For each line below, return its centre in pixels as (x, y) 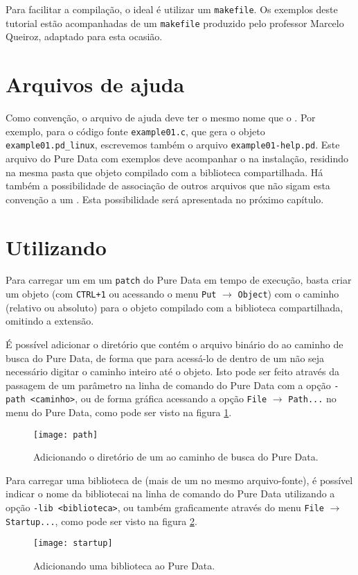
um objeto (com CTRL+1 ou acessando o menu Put (111, 294)
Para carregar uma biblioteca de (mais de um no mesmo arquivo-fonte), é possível (179, 480)
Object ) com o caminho (288, 294)
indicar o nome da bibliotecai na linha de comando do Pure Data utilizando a (170, 494)
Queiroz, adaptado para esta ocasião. (84, 36)
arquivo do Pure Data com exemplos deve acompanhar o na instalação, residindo (177, 158)
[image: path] (66, 435)
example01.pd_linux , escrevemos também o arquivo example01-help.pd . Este (173, 145)
